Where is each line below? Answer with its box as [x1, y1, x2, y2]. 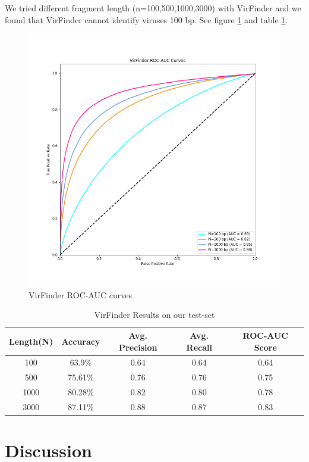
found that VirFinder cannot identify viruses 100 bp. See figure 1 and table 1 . [5, 13, 288, 26]
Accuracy [61, 335, 100, 347]
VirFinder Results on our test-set [94, 308, 215, 321]
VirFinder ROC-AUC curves [29, 288, 133, 301]
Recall [186, 341, 212, 353]
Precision [119, 341, 157, 353]
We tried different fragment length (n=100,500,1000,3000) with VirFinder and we [5, 2, 301, 14]
